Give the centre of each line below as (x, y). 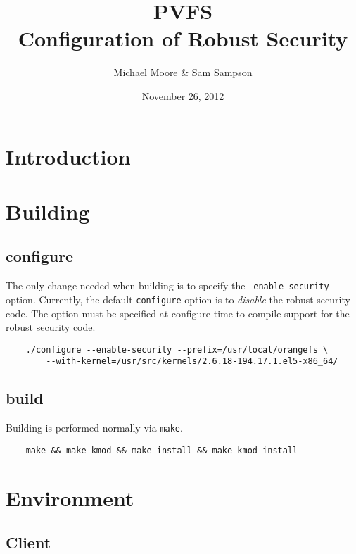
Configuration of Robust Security (183, 38)
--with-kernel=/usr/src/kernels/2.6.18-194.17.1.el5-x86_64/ (192, 361)
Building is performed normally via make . (94, 428)
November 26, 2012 (183, 95)
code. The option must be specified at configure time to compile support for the (178, 313)
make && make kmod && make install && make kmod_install (162, 450)
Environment (70, 497)
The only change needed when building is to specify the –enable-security (167, 285)
